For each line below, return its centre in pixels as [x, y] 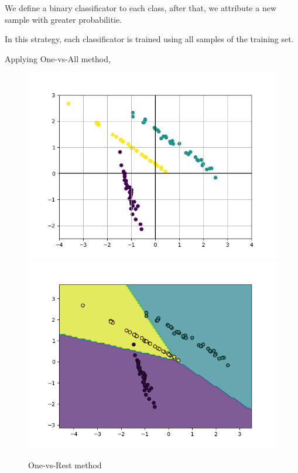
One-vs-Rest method [65, 465]
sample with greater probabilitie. [64, 19]
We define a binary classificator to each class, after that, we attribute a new [141, 8]
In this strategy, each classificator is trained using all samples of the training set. [149, 39]
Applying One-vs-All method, [58, 58]
